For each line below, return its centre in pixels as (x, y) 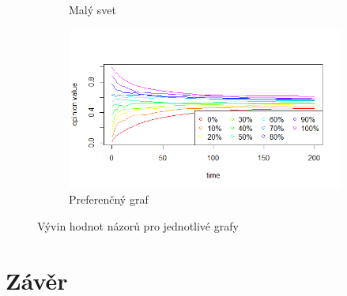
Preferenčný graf (109, 199)
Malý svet (92, 9)
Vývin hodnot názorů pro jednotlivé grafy (138, 225)
